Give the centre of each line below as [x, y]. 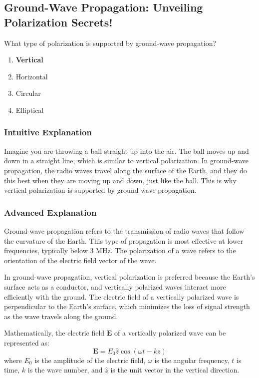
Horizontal [32, 76]
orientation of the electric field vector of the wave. [80, 260]
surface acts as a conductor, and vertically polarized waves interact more [115, 286]
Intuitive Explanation [48, 132]
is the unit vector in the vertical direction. [175, 370]
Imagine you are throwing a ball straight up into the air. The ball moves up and [127, 151]
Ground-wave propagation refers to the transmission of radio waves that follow [124, 230]
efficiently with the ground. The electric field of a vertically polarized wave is [122, 296]
